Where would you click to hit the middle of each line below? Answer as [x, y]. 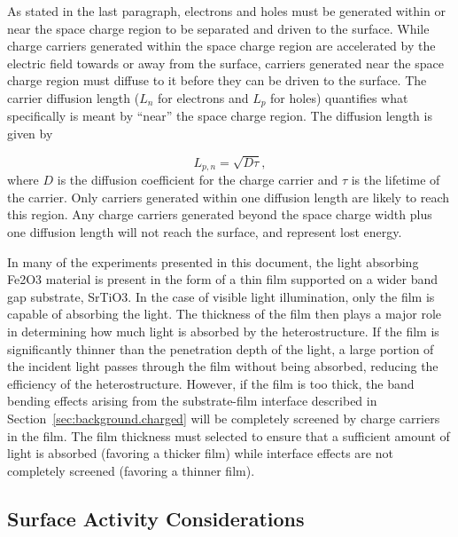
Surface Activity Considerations [156, 518]
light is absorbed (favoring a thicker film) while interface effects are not [200, 453]
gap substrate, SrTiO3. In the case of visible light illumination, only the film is [221, 296]
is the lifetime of [396, 180]
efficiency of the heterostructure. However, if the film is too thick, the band [211, 383]
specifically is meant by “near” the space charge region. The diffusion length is [220, 116]
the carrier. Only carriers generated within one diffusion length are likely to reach [229, 197]
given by [30, 134]
